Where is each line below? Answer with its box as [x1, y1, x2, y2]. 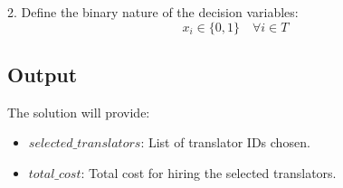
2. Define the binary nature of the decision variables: [7, 3, 299, 21]
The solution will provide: [7, 102, 150, 121]
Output [7, 60, 78, 88]
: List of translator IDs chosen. [140, 133, 310, 152]
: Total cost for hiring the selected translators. [81, 163, 337, 182]
